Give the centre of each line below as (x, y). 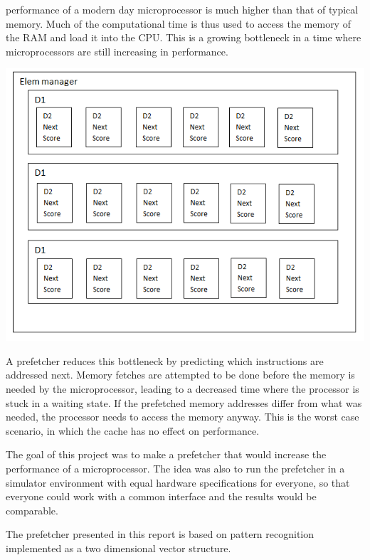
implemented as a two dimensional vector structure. (118, 548)
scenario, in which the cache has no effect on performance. (133, 430)
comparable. (32, 510)
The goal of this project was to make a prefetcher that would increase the (166, 454)
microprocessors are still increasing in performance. (117, 51)
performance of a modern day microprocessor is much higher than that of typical (182, 9)
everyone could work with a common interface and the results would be (161, 496)
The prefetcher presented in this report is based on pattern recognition (160, 534)
